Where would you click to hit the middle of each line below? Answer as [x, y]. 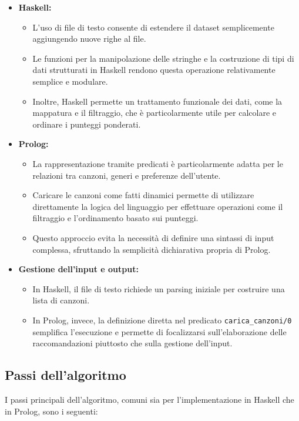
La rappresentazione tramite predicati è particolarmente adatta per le [158, 163]
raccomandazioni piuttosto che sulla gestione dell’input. [132, 343]
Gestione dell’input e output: [78, 269]
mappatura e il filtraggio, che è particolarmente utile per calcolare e [154, 113]
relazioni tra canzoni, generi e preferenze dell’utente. [127, 175]
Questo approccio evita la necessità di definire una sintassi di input [153, 237]
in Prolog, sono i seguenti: [51, 411]
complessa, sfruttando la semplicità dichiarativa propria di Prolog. [152, 249]
